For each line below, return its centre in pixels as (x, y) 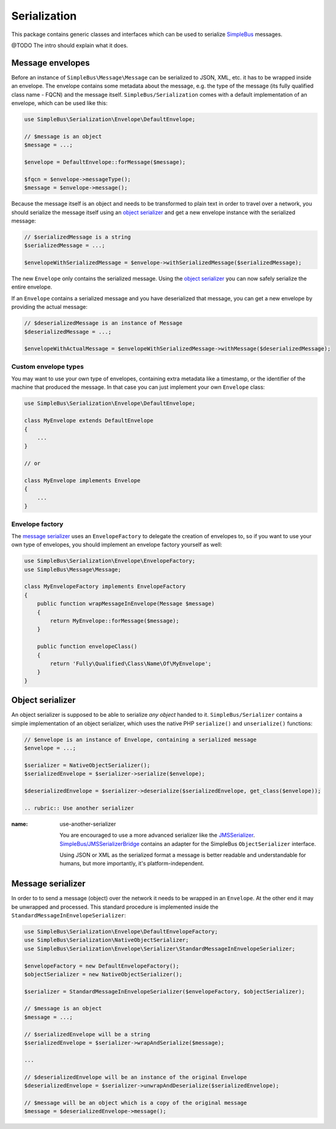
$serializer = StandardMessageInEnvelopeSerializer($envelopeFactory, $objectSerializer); (165, 991)
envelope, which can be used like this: (59, 103)
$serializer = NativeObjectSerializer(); (87, 765)
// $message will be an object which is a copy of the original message (136, 1103)
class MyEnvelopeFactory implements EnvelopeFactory (105, 587)
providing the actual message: (50, 307)
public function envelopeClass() (87, 646)
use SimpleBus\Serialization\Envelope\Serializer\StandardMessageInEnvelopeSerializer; (160, 949)
